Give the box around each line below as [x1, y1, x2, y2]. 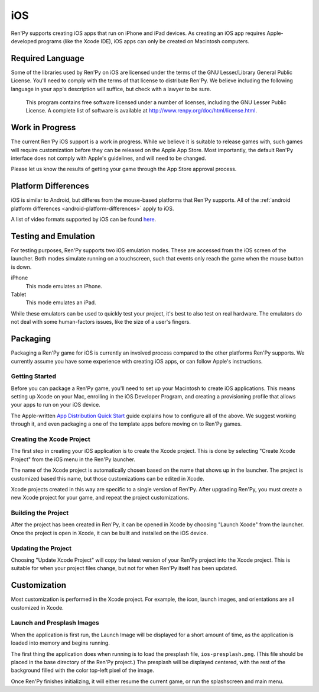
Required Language [11, 53, 85, 63]
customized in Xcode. [11, 604, 64, 611]
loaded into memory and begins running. [11, 639, 110, 646]
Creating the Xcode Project [11, 435, 91, 443]
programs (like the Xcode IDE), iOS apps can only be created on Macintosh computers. [38, 37, 249, 44]
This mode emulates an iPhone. [25, 282, 103, 289]
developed [11, 37, 37, 44]
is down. [11, 263, 32, 271]
